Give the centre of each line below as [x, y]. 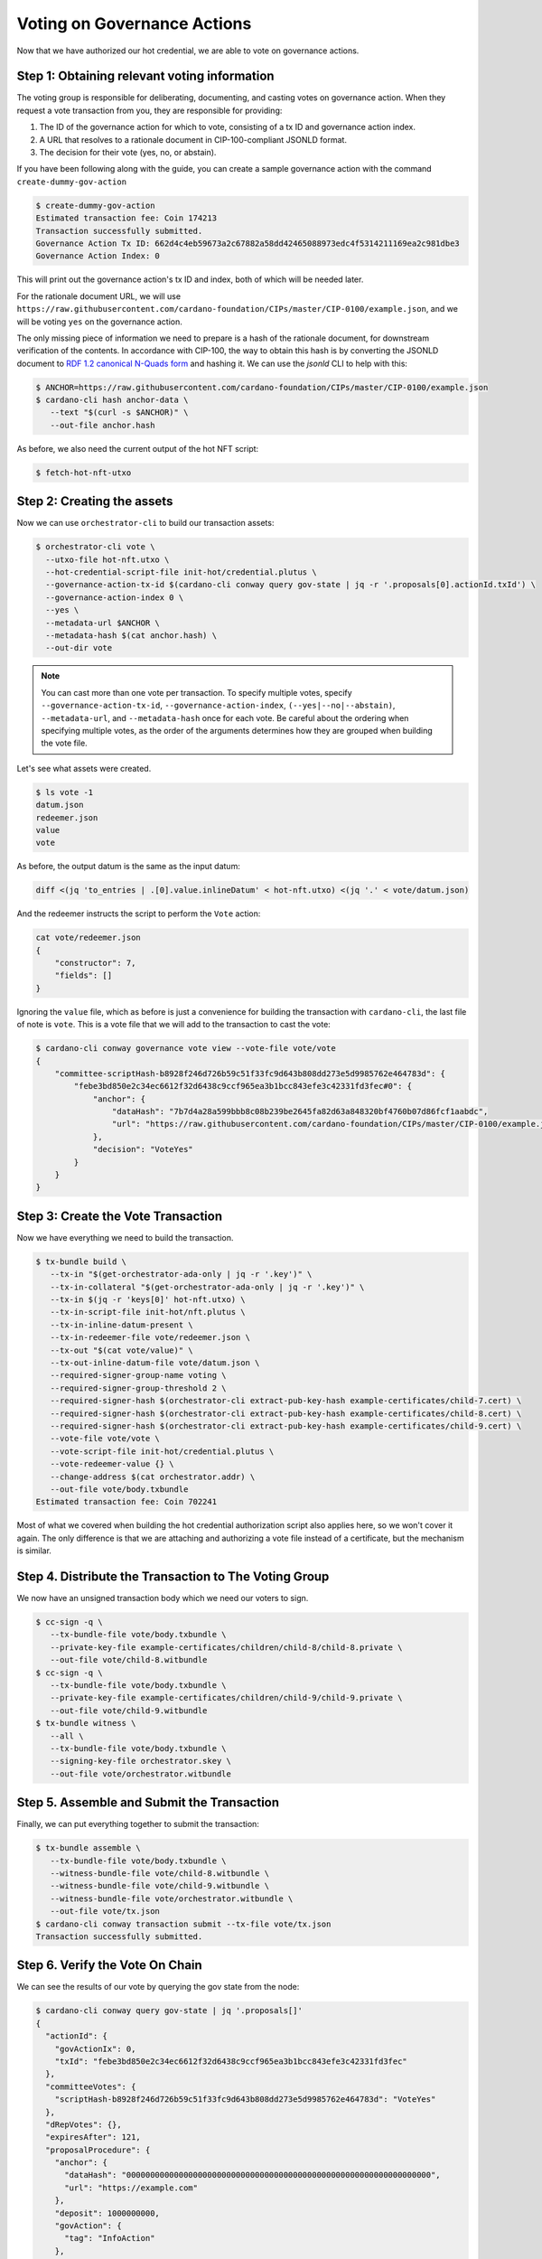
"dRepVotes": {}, [84, 2124]
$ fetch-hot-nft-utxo [84, 473]
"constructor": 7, [95, 963]
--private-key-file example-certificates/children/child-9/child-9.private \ [226, 1698]
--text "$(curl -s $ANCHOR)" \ [119, 412]
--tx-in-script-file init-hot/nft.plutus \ [148, 1312]
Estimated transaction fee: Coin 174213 [126, 218]
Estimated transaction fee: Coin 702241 [126, 1502]
